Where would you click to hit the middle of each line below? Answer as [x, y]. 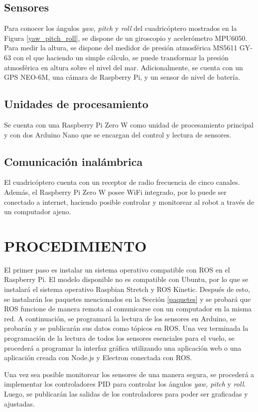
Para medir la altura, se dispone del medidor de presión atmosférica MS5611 [121, 48]
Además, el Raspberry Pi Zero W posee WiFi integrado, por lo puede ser [115, 192]
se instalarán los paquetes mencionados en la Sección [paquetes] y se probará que [128, 299]
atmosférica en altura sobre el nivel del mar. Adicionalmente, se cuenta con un [124, 67]
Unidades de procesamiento [76, 104]
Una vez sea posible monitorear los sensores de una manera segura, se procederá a [129, 374]
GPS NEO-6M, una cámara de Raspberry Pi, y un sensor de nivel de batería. [122, 77]
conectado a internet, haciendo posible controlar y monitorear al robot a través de [129, 202]
